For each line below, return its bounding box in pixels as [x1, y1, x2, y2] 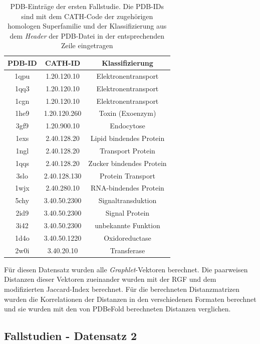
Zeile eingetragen [61, 40, 113, 51]
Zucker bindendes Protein [88, 157, 167, 168]
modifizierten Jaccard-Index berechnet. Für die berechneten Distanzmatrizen [4, 283, 239, 294]
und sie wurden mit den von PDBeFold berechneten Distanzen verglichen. [4, 303, 231, 314]
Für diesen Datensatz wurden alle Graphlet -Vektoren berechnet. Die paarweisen [4, 264, 248, 274]
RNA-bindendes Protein [91, 183, 164, 193]
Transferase [110, 245, 145, 255]
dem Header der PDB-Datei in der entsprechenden [10, 30, 165, 41]
